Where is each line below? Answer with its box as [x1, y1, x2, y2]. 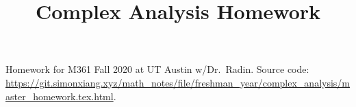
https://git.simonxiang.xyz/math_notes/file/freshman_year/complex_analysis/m [5, 75, 351, 89]
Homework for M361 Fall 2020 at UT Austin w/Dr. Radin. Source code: [5, 62, 309, 76]
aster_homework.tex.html [5, 89, 114, 103]
